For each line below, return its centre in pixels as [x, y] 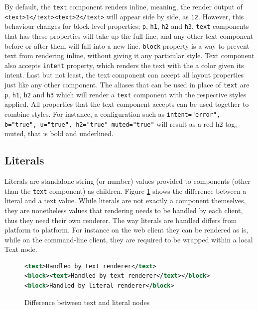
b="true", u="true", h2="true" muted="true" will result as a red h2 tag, [121, 123]
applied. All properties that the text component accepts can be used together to [127, 104]
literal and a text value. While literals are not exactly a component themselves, [125, 200]
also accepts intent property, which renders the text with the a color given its [124, 65]
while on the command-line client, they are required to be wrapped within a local [129, 239]
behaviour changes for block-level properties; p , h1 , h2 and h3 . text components [127, 26]
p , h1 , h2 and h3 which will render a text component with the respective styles [126, 94]
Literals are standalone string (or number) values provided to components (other [128, 181]
